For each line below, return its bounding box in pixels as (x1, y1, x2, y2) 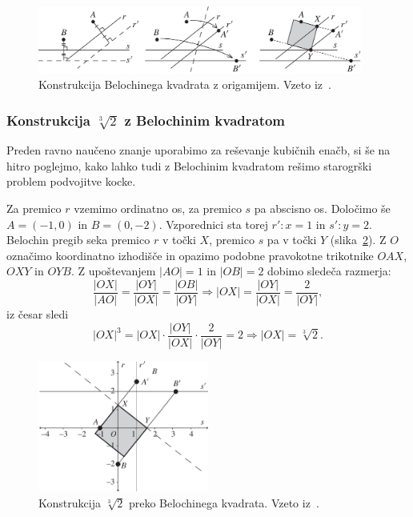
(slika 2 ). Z (330, 231, 387, 248)
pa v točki (267, 231, 317, 248)
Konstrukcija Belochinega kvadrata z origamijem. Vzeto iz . (38, 76, 331, 93)
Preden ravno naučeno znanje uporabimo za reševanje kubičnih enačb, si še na (6, 142, 391, 158)
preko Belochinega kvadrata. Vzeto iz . (128, 495, 319, 511)
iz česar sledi (6, 306, 69, 322)
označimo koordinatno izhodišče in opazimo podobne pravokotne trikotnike (6, 246, 374, 263)
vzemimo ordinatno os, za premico (74, 199, 242, 216)
